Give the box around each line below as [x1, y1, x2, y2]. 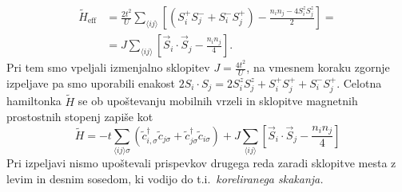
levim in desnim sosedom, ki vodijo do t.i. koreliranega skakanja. [6, 170, 324, 186]
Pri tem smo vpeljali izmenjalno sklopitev [6, 59, 210, 76]
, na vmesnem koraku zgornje [246, 59, 390, 76]
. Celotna [336, 74, 382, 91]
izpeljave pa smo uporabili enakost [6, 74, 175, 91]
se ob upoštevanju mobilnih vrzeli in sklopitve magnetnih [78, 92, 358, 109]
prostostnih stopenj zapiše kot [6, 108, 153, 125]
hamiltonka [6, 92, 62, 109]
